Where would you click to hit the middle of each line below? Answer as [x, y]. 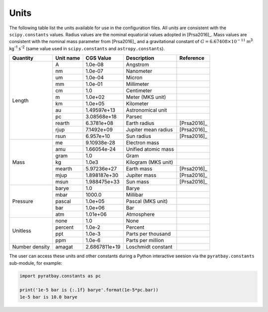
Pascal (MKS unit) [147, 201]
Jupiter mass [141, 175]
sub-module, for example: [35, 263]
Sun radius [138, 136]
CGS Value [99, 58]
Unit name [68, 58]
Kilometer [137, 104]
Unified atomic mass [150, 149]
